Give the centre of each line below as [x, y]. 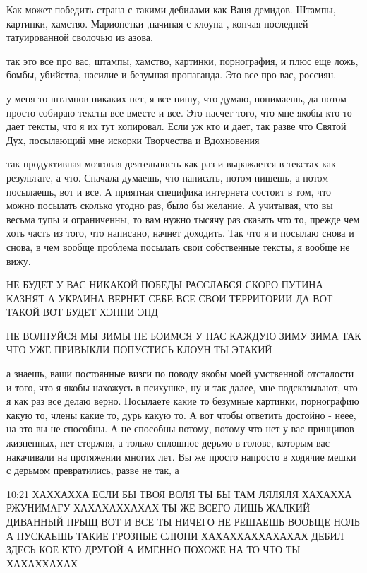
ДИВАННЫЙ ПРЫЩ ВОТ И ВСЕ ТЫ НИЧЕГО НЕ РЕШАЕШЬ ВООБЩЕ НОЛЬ [183, 521]
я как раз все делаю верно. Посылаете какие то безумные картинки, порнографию [183, 401]
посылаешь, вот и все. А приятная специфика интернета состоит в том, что [169, 191]
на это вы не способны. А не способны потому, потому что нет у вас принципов [180, 429]
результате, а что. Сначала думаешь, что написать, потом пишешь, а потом [168, 177]
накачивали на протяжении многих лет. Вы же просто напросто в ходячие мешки [181, 456]
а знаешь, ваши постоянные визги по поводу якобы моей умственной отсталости [180, 373]
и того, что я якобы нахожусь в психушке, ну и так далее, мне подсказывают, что [182, 387]
